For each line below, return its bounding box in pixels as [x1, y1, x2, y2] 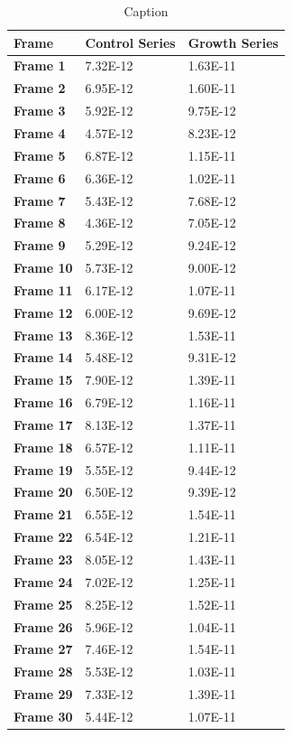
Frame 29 [14, 685, 73, 704]
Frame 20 [14, 482, 73, 501]
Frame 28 [14, 662, 73, 681]
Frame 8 [14, 213, 66, 232]
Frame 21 [14, 505, 73, 524]
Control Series [85, 33, 176, 51]
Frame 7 [14, 191, 66, 210]
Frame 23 [14, 550, 73, 568]
